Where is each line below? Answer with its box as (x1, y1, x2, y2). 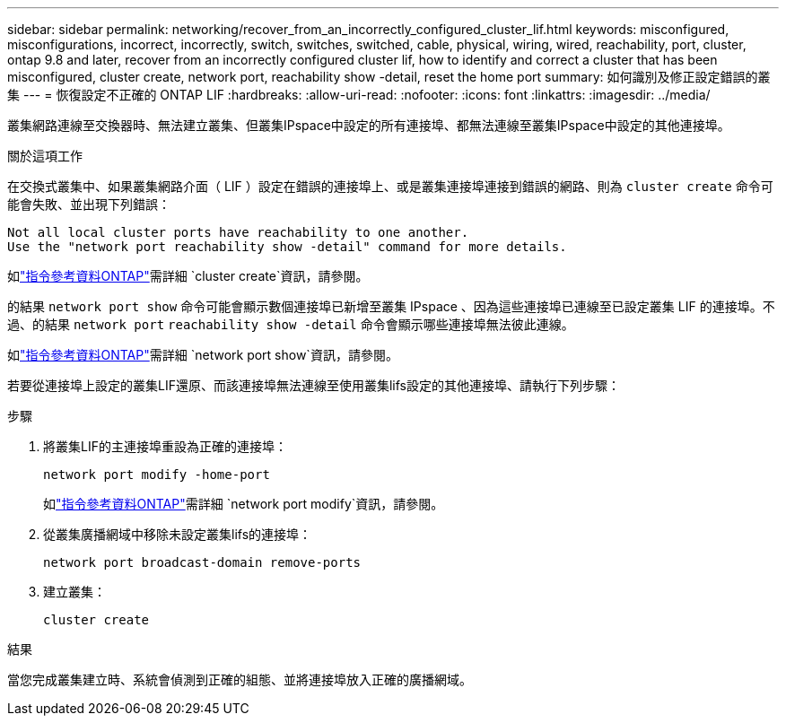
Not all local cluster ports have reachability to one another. (7, 225, 469, 240)
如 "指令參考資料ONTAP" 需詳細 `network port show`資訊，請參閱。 (7, 347, 398, 362)
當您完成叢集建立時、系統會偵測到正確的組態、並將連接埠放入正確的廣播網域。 (7, 672, 472, 687)
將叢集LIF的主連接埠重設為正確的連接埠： (43, 439, 287, 454)
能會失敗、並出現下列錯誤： (7, 196, 170, 212)
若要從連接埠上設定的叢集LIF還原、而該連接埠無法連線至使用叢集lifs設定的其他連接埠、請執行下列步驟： (7, 378, 620, 393)
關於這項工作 (7, 148, 83, 163)
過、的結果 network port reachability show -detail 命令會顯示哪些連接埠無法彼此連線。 (7, 317, 574, 332)
